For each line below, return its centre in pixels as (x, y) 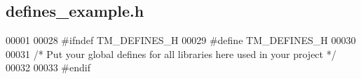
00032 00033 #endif (48, 67)
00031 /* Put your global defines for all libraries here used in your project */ (171, 53)
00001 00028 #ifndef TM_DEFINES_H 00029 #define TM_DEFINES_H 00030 (181, 40)
